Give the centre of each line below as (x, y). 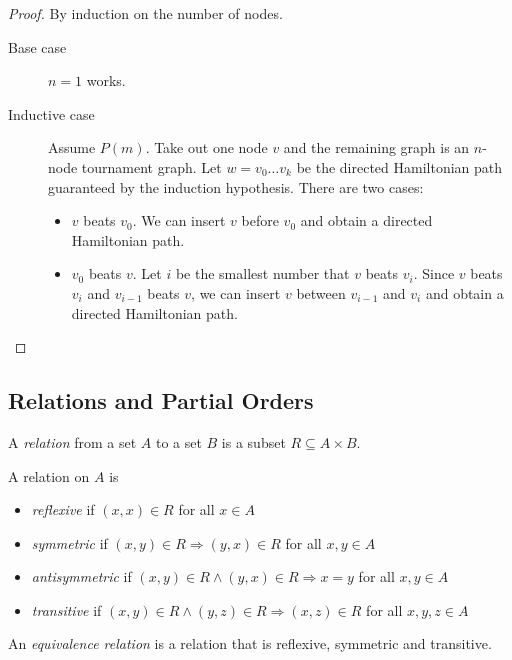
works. (106, 80)
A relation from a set (72, 441)
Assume (72, 147)
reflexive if (63, 509)
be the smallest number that (262, 273)
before (260, 220)
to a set (178, 441)
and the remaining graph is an (376, 147)
